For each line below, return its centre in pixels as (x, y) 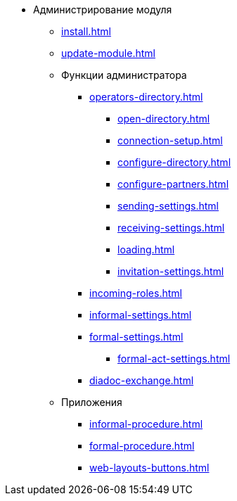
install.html (86, 31)
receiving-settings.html (171, 228)
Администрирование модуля (103, 9)
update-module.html (108, 53)
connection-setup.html (170, 140)
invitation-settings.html (171, 271)
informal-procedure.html (146, 424)
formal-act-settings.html (174, 359)
